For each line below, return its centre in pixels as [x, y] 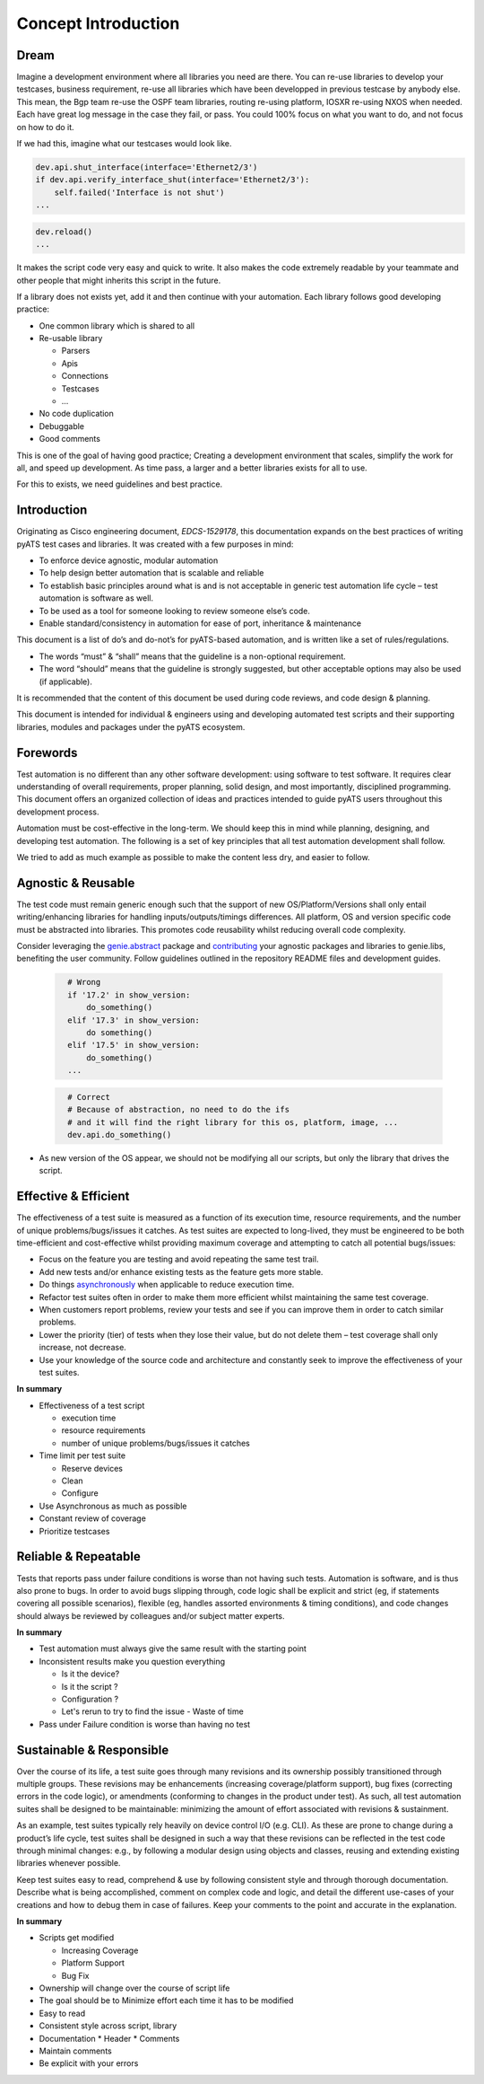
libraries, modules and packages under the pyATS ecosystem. [131, 726]
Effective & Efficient [73, 1196]
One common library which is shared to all [117, 325]
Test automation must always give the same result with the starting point [173, 1649]
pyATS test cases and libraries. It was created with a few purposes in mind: [155, 544]
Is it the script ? [90, 1686]
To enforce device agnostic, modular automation [129, 560]
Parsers [76, 351]
